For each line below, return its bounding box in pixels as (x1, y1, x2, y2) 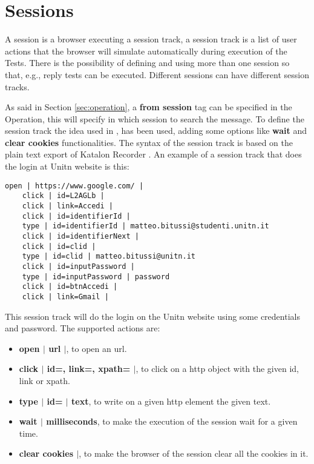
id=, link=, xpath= (47, 362, 131, 375)
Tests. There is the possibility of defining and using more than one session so (5, 56, 290, 69)
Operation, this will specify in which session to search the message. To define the (5, 112, 304, 125)
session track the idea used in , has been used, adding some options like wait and (5, 124, 307, 137)
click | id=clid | (22, 242, 96, 251)
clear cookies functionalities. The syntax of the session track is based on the (5, 136, 293, 148)
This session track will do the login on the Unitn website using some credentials (5, 310, 300, 322)
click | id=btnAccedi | (22, 282, 118, 291)
